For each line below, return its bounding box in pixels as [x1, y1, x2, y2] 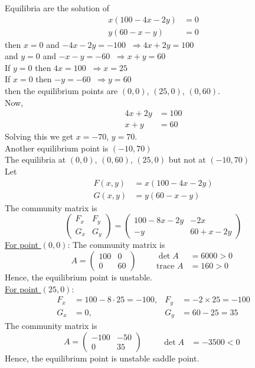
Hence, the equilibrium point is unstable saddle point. [5, 351, 200, 364]
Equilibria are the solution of [5, 2, 109, 14]
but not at [168, 153, 206, 166]
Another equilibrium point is [5, 141, 109, 154]
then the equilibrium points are [5, 85, 118, 97]
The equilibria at [5, 153, 66, 166]
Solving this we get [5, 130, 73, 143]
